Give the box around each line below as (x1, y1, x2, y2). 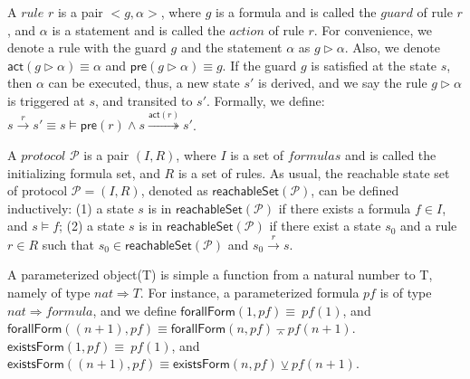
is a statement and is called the (52, 20, 225, 39)
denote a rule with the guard (7, 38, 167, 57)
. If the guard (222, 55, 297, 74)
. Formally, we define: (206, 90, 325, 109)
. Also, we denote (344, 38, 440, 57)
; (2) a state (59, 216, 125, 235)
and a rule (400, 216, 457, 235)
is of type (379, 282, 432, 301)
